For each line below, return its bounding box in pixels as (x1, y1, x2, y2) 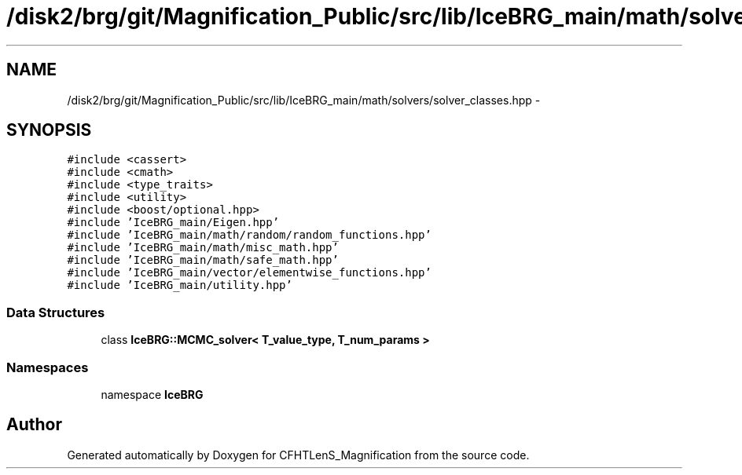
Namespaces (6, 359, 89, 375)
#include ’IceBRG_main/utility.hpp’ (67, 279, 292, 292)
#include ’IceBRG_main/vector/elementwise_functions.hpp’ (67, 266, 432, 280)
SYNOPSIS (6, 120, 92, 141)
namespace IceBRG (101, 387, 204, 401)
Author (6, 415, 62, 435)
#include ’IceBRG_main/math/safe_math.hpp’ (67, 254, 339, 267)
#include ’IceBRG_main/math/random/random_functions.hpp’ (67, 228, 432, 242)
